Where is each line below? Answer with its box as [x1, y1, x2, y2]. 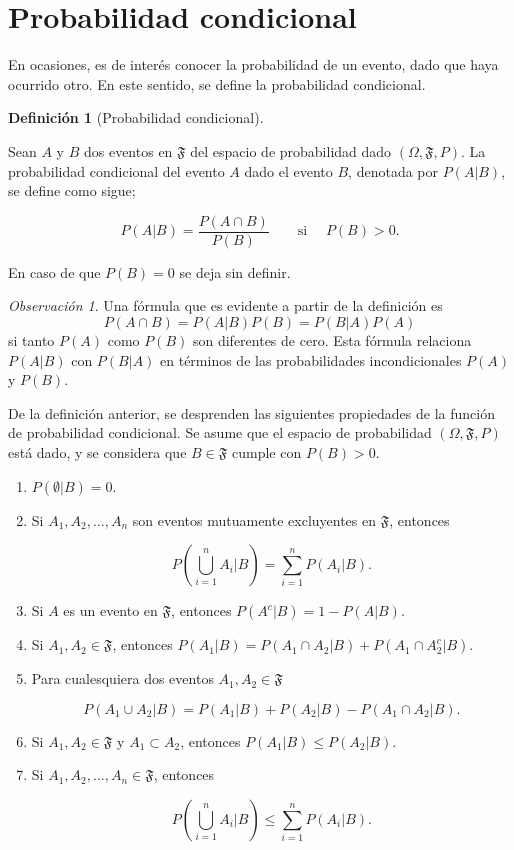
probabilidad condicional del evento [8, 160, 225, 181]
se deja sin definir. [179, 261, 291, 282]
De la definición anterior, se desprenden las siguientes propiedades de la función [8, 402, 495, 423]
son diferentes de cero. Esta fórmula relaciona [192, 329, 472, 350]
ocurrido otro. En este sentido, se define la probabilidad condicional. [8, 73, 426, 94]
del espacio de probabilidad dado [190, 140, 392, 161]
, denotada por [348, 160, 438, 181]
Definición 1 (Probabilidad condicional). [8, 107, 264, 128]
